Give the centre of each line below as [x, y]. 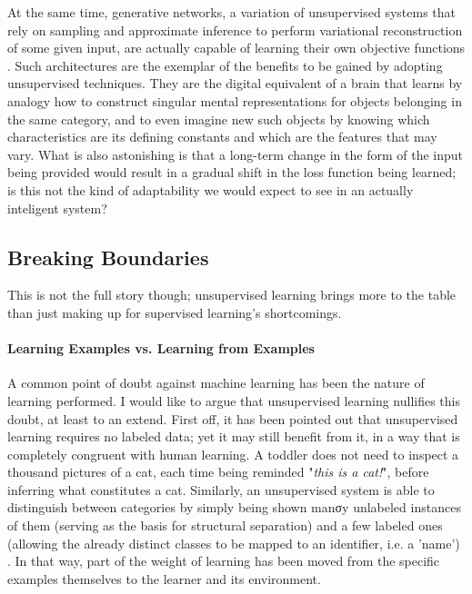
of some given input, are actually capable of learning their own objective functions [236, 48]
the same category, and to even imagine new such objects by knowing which [219, 119]
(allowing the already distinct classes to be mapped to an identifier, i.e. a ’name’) [234, 543]
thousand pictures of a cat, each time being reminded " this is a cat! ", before [218, 472]
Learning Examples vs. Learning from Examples [161, 348]
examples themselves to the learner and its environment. [164, 578]
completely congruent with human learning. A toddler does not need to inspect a [233, 454]
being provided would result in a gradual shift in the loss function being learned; [232, 172]
